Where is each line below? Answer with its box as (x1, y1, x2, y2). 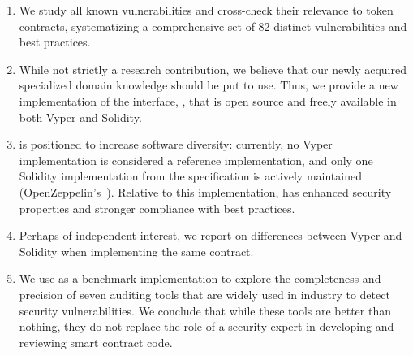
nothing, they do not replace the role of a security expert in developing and (19, 318, 394, 335)
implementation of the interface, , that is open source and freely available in (19, 92, 397, 109)
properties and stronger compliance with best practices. (19, 199, 295, 216)
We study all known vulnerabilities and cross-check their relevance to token (19, 2, 394, 18)
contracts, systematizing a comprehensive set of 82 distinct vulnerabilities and (19, 17, 407, 34)
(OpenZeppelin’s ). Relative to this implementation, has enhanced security (19, 183, 392, 200)
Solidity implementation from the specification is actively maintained (19, 167, 362, 185)
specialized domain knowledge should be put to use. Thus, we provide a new (19, 76, 398, 93)
